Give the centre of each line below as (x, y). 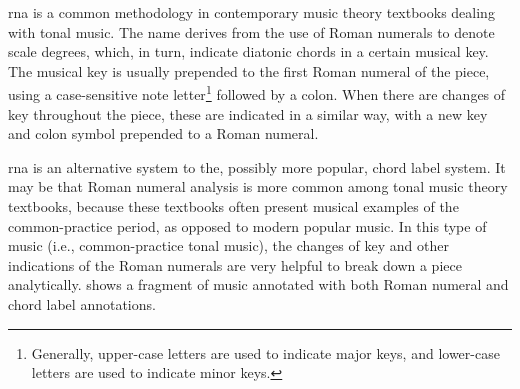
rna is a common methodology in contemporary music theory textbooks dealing (251, 12)
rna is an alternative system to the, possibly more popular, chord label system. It (257, 166)
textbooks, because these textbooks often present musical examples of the (233, 206)
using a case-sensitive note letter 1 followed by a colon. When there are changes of (257, 93)
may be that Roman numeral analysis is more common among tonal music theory (258, 186)
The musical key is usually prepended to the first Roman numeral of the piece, (249, 70)
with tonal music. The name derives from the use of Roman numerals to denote (251, 31)
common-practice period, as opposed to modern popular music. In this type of (247, 225)
